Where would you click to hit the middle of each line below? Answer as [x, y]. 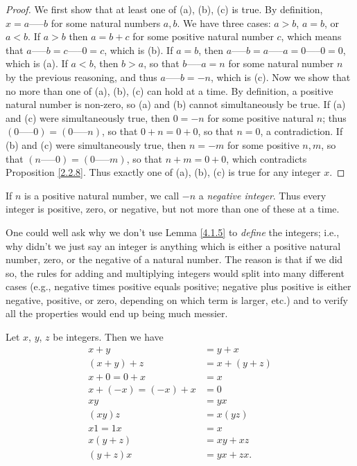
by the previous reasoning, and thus [81, 77]
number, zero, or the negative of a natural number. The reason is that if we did [174, 259]
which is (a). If [37, 63]
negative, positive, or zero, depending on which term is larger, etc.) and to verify [177, 299]
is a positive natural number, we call [102, 195]
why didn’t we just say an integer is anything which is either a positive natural [173, 245]
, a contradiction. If [302, 131]
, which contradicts [267, 158]
